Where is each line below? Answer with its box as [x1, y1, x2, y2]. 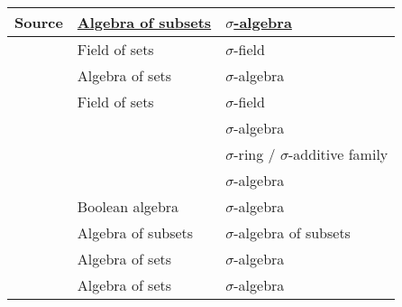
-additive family [288, 144, 388, 164]
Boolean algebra [77, 196, 179, 217]
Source [14, 12, 63, 33]
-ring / [233, 144, 276, 164]
